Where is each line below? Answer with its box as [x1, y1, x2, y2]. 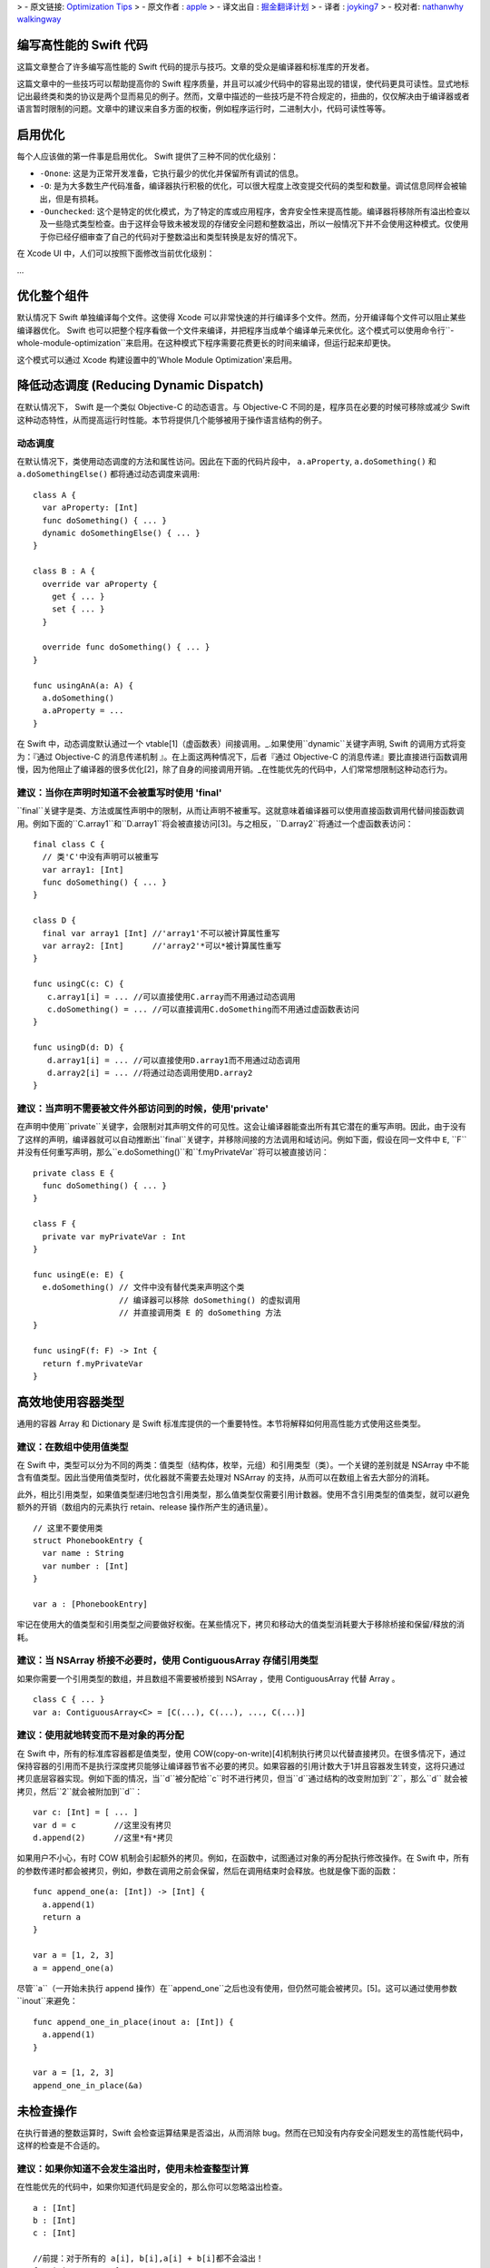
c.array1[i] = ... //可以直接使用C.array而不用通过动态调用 [46, 992, 296, 1002]
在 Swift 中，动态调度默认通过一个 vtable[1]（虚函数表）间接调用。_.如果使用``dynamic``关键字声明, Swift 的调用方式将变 [16, 738, 466, 749]
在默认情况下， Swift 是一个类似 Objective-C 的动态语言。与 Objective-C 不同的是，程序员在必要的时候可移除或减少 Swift [16, 402, 471, 413]
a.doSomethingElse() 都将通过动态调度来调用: [16, 468, 201, 480]
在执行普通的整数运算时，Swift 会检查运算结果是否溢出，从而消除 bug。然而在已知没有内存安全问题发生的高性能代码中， [16, 2127, 468, 2138]
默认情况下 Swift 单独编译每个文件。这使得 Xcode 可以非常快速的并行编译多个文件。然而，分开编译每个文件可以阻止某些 [16, 312, 466, 323]
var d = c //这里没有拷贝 [33, 1820, 172, 1830]
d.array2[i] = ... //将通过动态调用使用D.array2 [46, 1067, 253, 1078]
